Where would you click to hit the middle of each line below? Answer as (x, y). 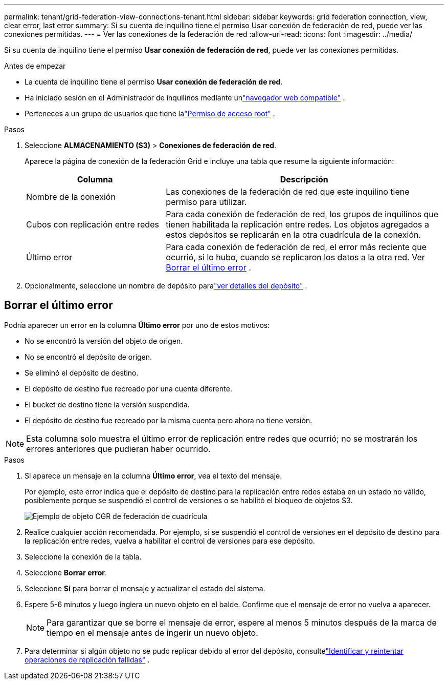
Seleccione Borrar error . (66, 572)
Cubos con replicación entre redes (93, 224)
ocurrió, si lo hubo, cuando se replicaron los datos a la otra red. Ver (295, 257)
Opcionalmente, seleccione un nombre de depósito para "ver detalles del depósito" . (166, 286)
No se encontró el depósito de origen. (88, 357)
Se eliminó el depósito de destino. (82, 372)
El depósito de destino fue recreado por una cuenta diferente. (128, 388)
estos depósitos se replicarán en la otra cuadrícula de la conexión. (294, 235)
